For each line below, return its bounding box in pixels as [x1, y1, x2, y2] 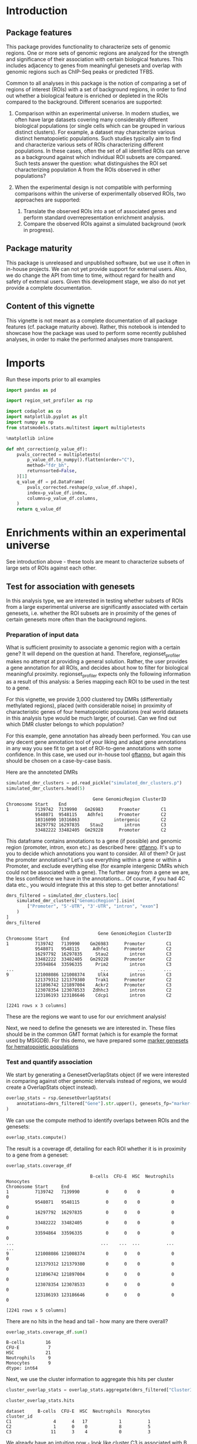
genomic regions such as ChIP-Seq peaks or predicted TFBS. [6, 68, 154, 75]
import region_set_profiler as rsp [6, 398, 93, 404]
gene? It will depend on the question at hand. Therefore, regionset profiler [6, 650, 181, 659]
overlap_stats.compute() [6, 1134, 67, 1140]
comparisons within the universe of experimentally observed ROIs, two [14, 190, 186, 197]
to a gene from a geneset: [6, 1151, 69, 1158]
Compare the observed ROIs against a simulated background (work [23, 220, 186, 227]
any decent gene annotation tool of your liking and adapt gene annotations [6, 738, 186, 746]
